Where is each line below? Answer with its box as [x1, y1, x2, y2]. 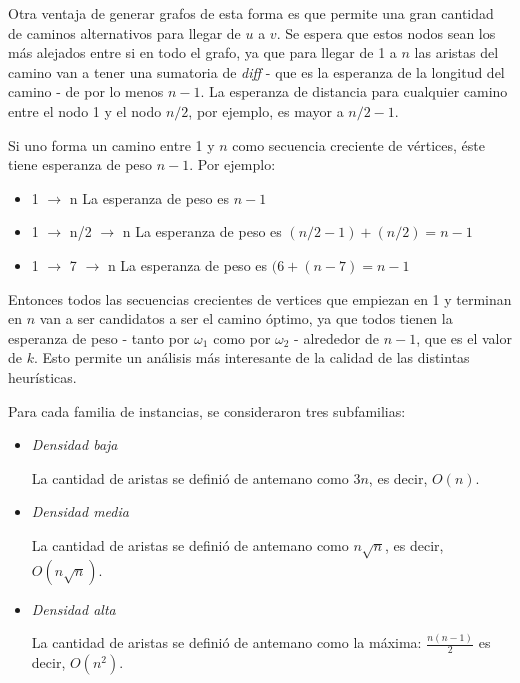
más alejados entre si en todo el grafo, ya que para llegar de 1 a [8, 42, 397, 63]
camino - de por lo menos [8, 81, 164, 102]
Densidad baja [31, 434, 118, 455]
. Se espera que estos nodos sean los [276, 22, 496, 43]
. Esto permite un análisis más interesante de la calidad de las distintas [33, 347, 470, 368]
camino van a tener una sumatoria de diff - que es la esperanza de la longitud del [8, 61, 505, 82]
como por [213, 327, 271, 348]
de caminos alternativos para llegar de [8, 22, 241, 43]
